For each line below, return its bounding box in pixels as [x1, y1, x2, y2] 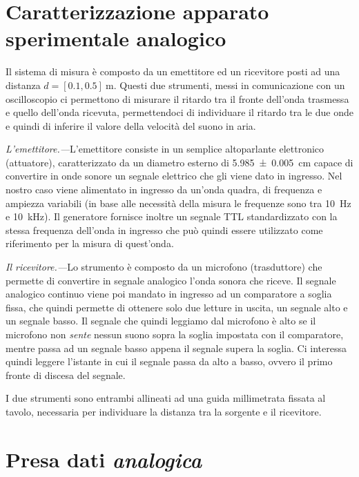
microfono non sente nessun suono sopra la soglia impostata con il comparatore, [6, 327, 344, 341]
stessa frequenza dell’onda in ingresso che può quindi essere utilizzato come [6, 222, 323, 237]
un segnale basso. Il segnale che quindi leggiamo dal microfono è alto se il [6, 313, 316, 328]
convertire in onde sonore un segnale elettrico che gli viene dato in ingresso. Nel [6, 168, 342, 183]
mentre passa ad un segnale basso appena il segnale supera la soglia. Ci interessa [6, 340, 347, 355]
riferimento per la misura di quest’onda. [6, 236, 174, 251]
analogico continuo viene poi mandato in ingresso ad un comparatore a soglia [6, 286, 332, 301]
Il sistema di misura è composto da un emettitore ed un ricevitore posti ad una [6, 64, 340, 79]
